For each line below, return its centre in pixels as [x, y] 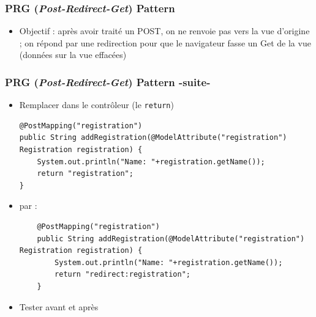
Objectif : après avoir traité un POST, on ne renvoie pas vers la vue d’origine [164, 31]
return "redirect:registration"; [122, 275]
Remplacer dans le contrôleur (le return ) [96, 105]
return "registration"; [85, 174]
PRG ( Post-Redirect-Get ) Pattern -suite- [108, 82]
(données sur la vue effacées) [73, 55]
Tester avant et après [59, 306]
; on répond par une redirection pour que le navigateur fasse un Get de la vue [165, 42]
